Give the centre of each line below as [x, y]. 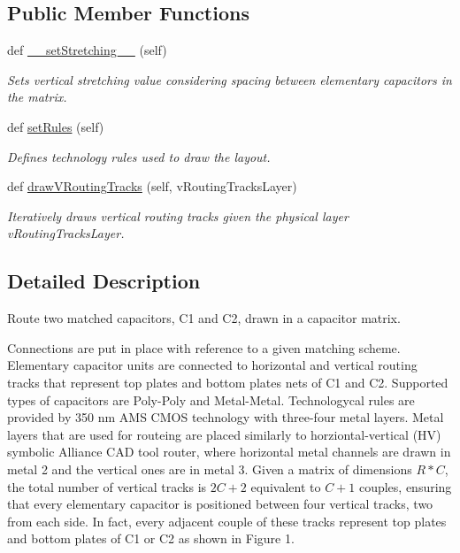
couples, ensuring [405, 486]
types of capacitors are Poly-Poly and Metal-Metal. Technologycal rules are [211, 399]
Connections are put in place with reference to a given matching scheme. [204, 347]
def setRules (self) [56, 126]
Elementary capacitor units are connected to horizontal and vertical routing [212, 365]
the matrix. [37, 97]
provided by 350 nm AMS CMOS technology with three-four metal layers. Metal [226, 417]
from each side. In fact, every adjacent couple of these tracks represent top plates [227, 521]
